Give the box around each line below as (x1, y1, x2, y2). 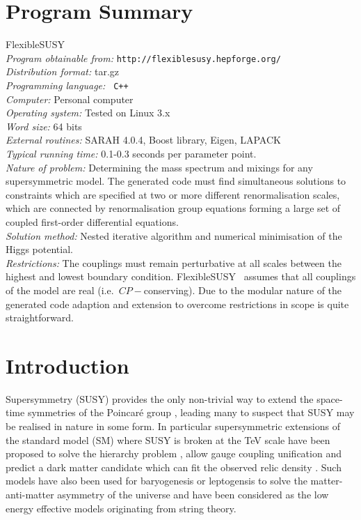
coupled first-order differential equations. (6, 214, 179, 229)
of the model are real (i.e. (6, 282, 114, 297)
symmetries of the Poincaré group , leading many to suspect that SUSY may (27, 405, 355, 420)
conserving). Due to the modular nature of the (143, 282, 342, 297)
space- (316, 391, 343, 406)
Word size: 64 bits (6, 118, 82, 133)
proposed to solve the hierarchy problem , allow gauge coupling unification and (6, 446, 342, 461)
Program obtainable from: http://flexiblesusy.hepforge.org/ (6, 50, 281, 65)
